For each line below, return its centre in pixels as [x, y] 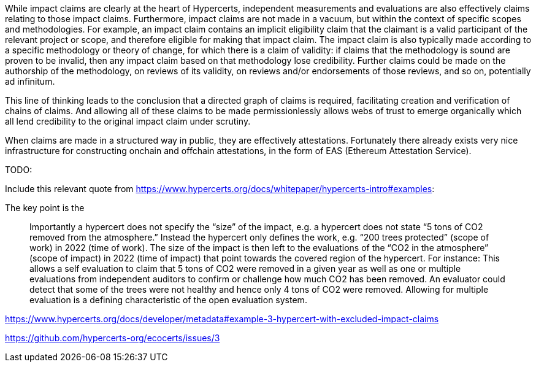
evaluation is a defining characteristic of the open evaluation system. [168, 300]
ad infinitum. [30, 81]
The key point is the [45, 208]
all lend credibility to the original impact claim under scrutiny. [128, 121]
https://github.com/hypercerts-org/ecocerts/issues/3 [113, 338]
